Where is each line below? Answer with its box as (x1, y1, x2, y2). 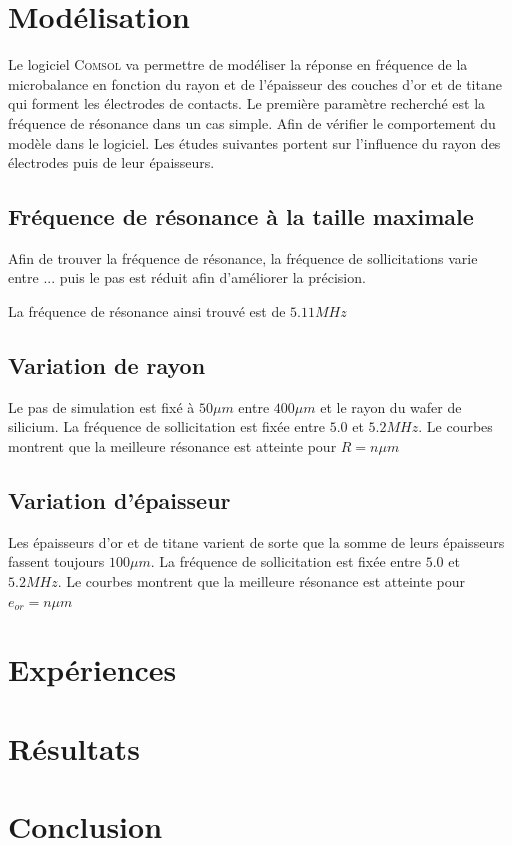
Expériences (8, 649, 177, 690)
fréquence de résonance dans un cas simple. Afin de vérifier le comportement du (8, 112, 496, 133)
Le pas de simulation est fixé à (8, 396, 195, 417)
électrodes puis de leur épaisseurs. (8, 152, 215, 173)
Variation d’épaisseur (8, 485, 231, 516)
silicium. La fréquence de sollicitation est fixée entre (8, 416, 326, 437)
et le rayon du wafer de (320, 396, 462, 417)
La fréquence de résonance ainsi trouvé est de (8, 301, 286, 322)
